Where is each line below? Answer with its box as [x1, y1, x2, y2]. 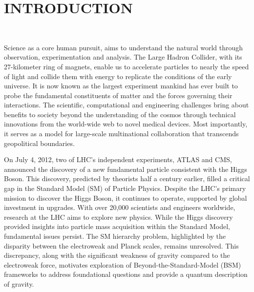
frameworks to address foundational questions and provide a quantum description [4, 269, 248, 279]
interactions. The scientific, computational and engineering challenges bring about [4, 100, 249, 110]
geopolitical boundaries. [4, 138, 75, 148]
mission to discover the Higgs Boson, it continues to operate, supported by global [4, 192, 247, 203]
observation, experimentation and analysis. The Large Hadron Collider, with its [4, 52, 242, 62]
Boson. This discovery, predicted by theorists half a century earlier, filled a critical [4, 173, 250, 184]
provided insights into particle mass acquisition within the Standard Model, [4, 221, 230, 231]
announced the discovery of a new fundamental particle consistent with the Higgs [4, 164, 247, 174]
